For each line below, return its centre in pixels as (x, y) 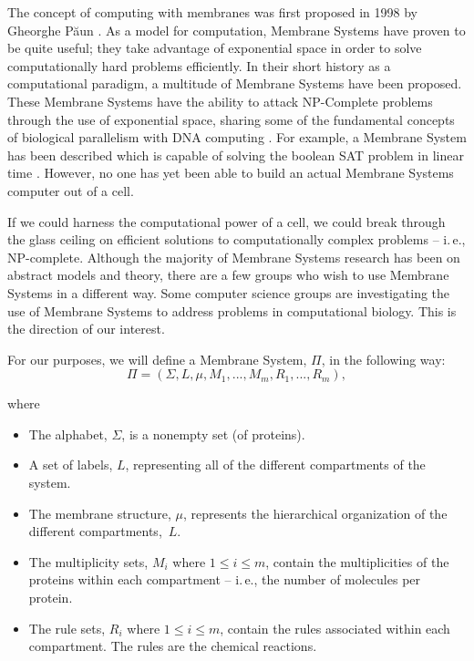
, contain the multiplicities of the (357, 561)
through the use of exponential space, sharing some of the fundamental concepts (231, 119)
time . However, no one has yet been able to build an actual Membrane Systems (231, 173)
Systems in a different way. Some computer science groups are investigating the (229, 292)
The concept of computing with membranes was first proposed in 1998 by (212, 12)
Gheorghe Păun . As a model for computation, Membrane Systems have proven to (237, 30)
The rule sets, (67, 628)
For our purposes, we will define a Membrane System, (157, 359)
